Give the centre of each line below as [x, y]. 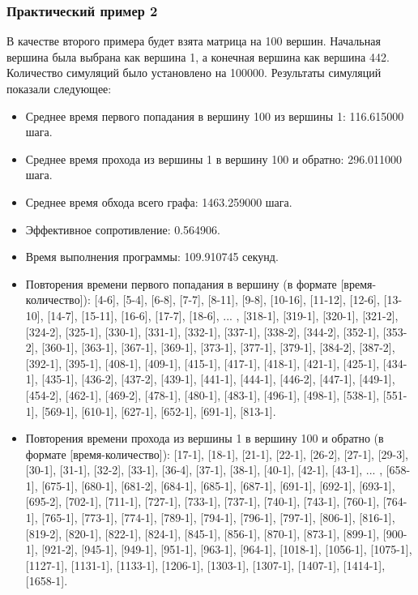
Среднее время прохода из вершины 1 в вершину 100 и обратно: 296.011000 [214, 158]
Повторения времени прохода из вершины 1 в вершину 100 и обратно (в [205, 438]
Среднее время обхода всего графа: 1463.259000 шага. [159, 201]
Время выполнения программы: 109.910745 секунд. [152, 257]
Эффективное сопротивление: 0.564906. [123, 229]
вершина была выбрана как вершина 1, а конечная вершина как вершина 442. [198, 56]
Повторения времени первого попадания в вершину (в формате [181, 283]
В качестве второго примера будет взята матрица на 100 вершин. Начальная [194, 41]
